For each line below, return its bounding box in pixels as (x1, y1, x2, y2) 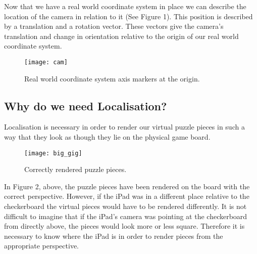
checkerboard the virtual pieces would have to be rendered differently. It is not (4, 201, 247, 211)
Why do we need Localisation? (4, 98, 167, 113)
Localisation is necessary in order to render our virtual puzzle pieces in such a (4, 121, 245, 132)
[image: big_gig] (24, 149, 82, 157)
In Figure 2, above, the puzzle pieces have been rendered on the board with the (4, 181, 250, 191)
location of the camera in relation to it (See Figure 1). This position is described (4, 11, 253, 21)
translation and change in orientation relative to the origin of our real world (4, 30, 239, 41)
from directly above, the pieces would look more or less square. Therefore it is (4, 221, 245, 231)
